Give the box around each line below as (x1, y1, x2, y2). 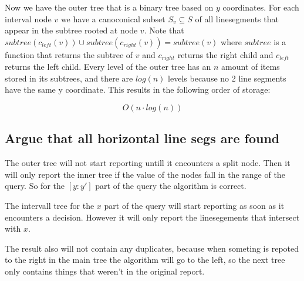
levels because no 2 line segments (168, 72, 286, 84)
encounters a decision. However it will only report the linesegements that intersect (5, 211, 300, 223)
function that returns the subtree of (5, 48, 133, 60)
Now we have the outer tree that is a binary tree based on (5, 1, 214, 13)
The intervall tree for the (5, 199, 94, 211)
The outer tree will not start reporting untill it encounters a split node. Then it (5, 157, 291, 169)
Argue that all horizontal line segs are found (5, 129, 280, 147)
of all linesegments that (195, 12, 279, 25)
